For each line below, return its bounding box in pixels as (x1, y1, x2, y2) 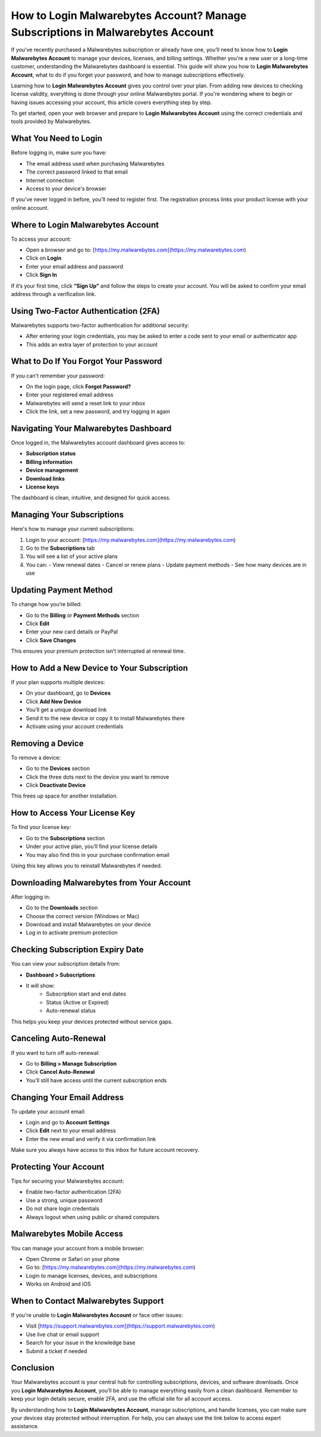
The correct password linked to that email (26, 168, 128, 175)
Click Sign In (26, 271, 58, 279)
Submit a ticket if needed (26, 1347, 87, 1354)
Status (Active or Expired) (46, 998, 109, 1006)
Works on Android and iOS (26, 1281, 92, 1288)
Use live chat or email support (26, 1331, 99, 1338)
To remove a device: (11, 754, 61, 761)
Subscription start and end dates (46, 990, 127, 998)
